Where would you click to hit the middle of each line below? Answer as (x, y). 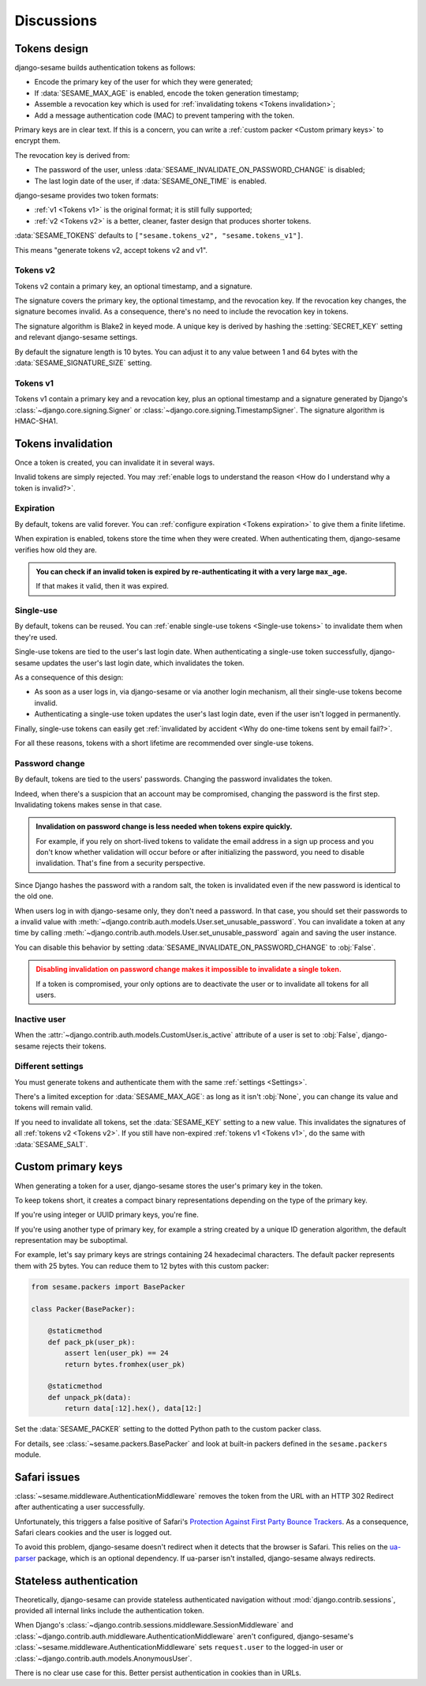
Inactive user (40, 1019)
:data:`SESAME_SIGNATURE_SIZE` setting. (83, 363)
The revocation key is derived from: (72, 155)
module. (28, 1455)
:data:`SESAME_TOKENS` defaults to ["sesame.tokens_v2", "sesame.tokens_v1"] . (159, 235)
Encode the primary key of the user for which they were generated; (144, 82)
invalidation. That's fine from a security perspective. (120, 863)
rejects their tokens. (74, 1046)
